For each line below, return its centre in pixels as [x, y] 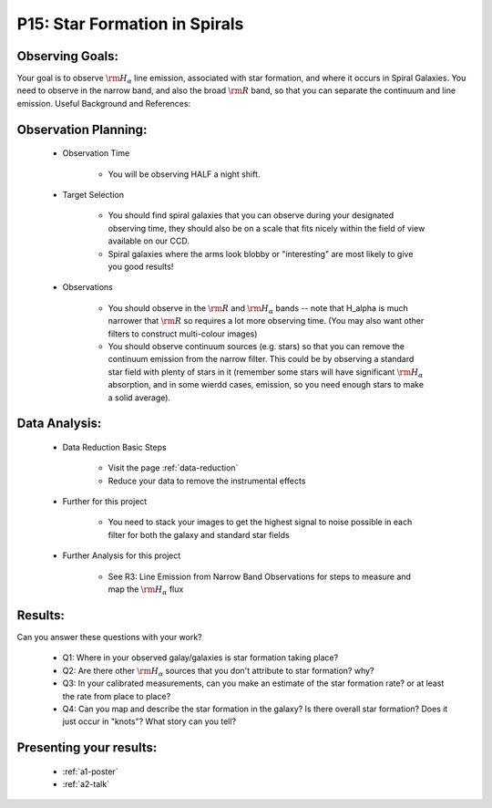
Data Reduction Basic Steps [115, 447]
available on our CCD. [149, 241]
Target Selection [93, 195]
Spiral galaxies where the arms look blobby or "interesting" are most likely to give [261, 254]
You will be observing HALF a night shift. [184, 174]
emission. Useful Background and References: [104, 103]
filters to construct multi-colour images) [183, 334]
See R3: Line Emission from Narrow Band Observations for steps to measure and [260, 576]
